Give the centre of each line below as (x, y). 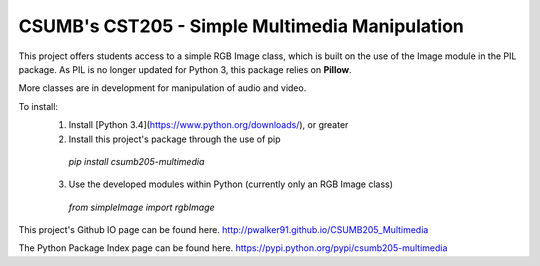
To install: (38, 106)
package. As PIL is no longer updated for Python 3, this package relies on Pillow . (185, 69)
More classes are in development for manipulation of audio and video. (162, 88)
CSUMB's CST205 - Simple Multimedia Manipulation (241, 26)
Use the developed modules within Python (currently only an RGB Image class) (231, 184)
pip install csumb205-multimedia (136, 161)
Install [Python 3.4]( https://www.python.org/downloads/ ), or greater (208, 125)
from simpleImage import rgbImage (141, 207)
